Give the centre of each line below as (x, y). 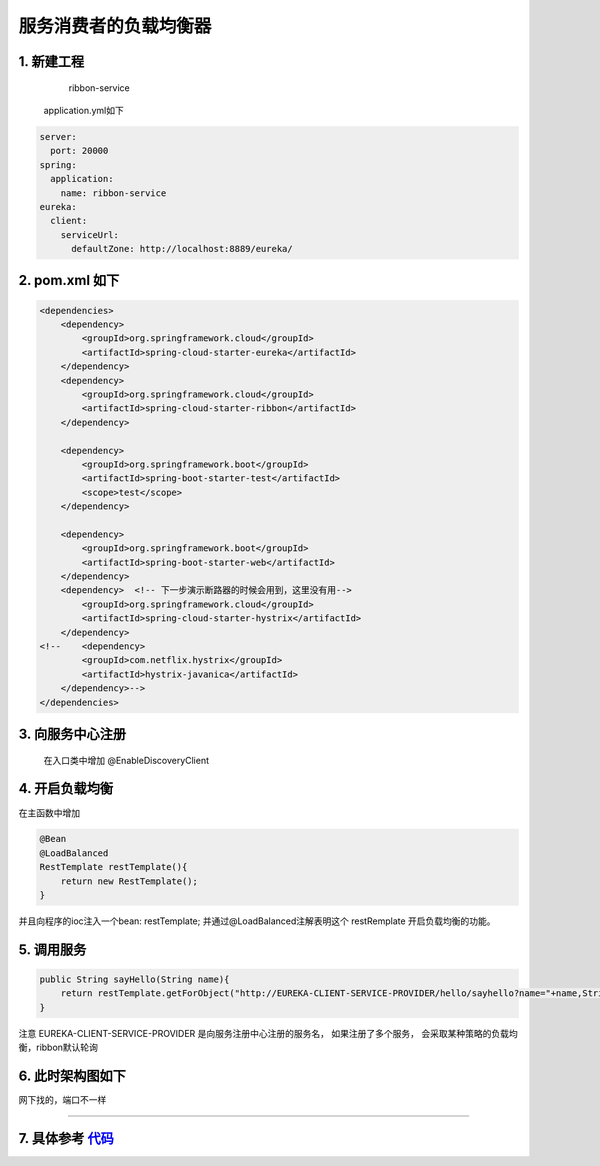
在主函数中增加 (49, 812)
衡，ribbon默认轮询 (58, 1047)
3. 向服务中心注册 (72, 734)
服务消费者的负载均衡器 (115, 26)
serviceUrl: (90, 234)
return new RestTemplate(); (129, 881)
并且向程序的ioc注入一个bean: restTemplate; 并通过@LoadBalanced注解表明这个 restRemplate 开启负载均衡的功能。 (257, 921)
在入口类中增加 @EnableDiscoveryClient (126, 760)
